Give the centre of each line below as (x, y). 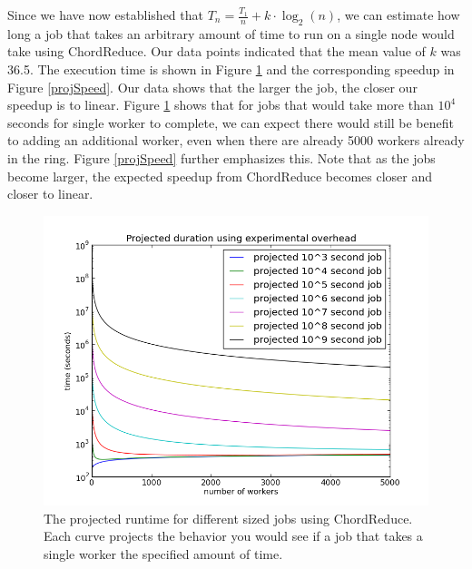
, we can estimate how (398, 15)
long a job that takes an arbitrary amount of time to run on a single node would (231, 33)
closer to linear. (50, 194)
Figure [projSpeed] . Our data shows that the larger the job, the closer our (212, 87)
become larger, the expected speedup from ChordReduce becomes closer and (220, 176)
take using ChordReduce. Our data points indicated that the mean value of (216, 51)
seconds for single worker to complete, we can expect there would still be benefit (231, 122)
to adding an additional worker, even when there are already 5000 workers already (236, 140)
